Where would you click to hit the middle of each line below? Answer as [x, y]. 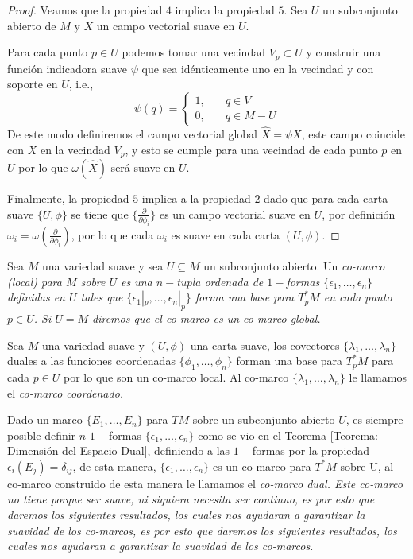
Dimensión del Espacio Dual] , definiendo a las [119, 450]
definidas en [36, 297]
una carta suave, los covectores [265, 345]
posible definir [42, 435]
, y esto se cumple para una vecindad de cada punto [251, 149]
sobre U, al [367, 466]
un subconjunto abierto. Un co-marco [294, 265]
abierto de [32, 25]
